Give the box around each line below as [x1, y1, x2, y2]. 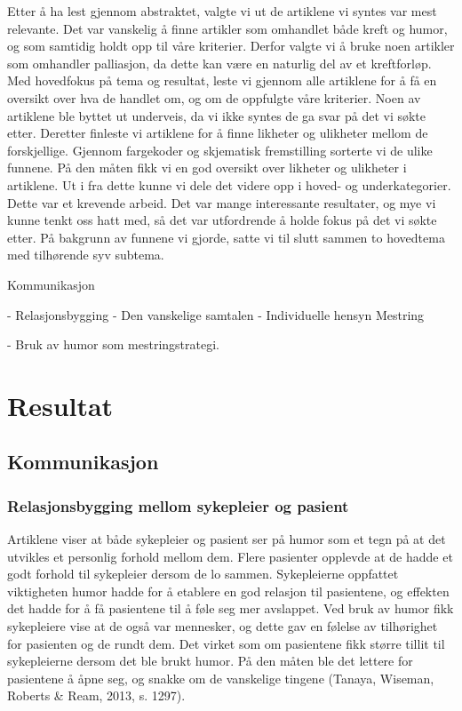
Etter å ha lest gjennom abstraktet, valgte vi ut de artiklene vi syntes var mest [7, 2, 437, 20]
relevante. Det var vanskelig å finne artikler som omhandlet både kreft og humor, [7, 19, 448, 37]
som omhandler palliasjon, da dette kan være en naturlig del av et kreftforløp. [7, 53, 432, 72]
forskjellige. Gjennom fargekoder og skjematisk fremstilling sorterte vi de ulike [7, 140, 433, 159]
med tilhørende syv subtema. [7, 245, 164, 264]
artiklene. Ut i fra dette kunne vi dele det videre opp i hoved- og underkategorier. [7, 175, 451, 194]
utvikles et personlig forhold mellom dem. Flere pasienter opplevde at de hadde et [7, 547, 453, 565]
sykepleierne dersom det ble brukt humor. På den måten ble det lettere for [7, 651, 413, 670]
